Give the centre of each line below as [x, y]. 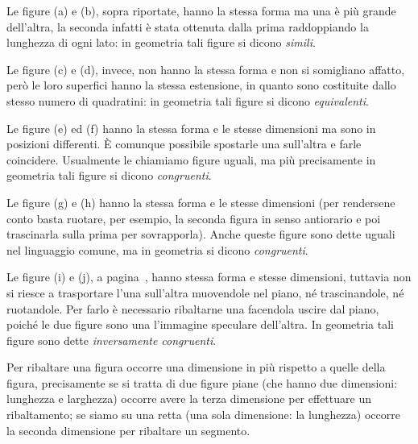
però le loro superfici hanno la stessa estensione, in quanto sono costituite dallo [201, 85]
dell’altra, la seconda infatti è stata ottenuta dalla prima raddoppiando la [188, 26]
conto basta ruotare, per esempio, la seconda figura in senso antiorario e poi [194, 218]
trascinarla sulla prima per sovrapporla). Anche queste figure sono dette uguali [201, 234]
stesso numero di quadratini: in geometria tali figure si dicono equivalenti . [188, 100]
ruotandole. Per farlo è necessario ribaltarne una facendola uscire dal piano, [193, 308]
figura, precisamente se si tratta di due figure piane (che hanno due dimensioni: [202, 382]
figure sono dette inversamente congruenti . [112, 340]
